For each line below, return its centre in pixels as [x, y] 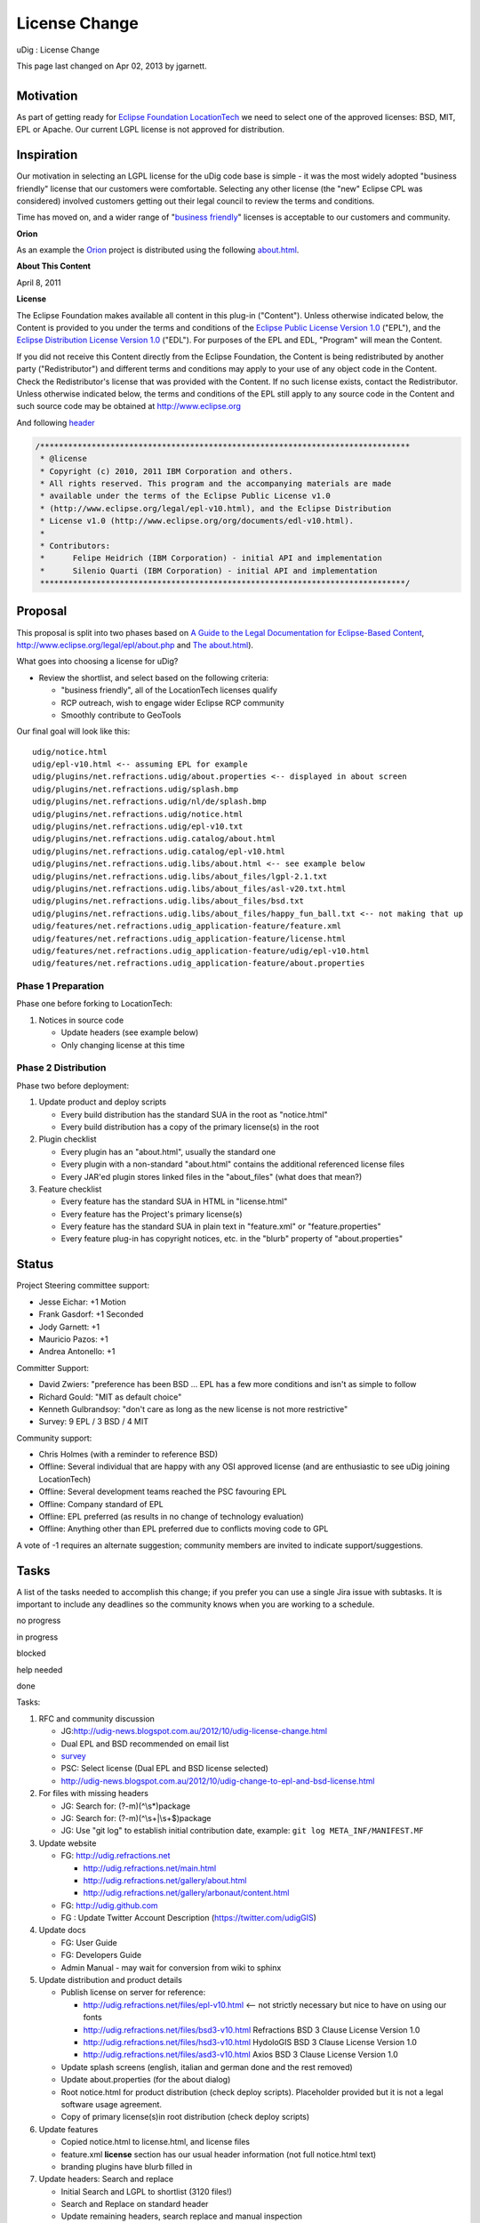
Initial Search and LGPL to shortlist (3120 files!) [147, 2191]
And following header [56, 422]
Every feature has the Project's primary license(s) [152, 1214]
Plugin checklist [68, 1139]
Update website [68, 1843]
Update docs [62, 1930]
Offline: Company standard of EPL [101, 1504]
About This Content [53, 266]
